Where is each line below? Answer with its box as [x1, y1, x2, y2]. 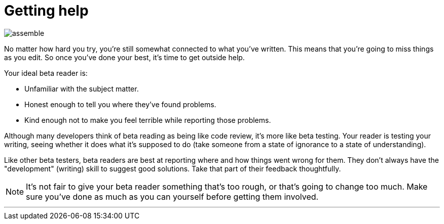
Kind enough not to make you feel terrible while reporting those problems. [24, 115, 271, 124]
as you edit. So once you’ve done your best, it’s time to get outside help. [4, 53, 245, 62]
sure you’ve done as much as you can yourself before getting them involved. [26, 191, 319, 202]
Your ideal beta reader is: [4, 68, 88, 77]
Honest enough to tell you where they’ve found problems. [24, 100, 216, 109]
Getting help [4, 2, 89, 19]
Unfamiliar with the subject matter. [24, 84, 139, 93]
